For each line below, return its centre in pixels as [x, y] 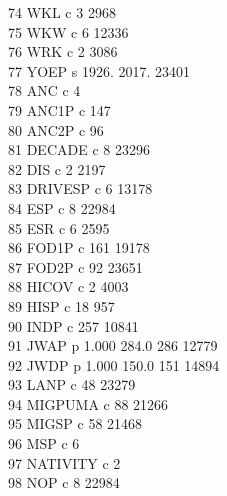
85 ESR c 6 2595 [59, 227]
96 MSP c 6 [44, 443]
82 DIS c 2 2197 [57, 168]
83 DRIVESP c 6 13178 [80, 188]
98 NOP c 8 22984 [64, 482]
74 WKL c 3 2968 [62, 12]
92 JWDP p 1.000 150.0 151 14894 [114, 364]
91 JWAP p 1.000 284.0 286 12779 [113, 345]
